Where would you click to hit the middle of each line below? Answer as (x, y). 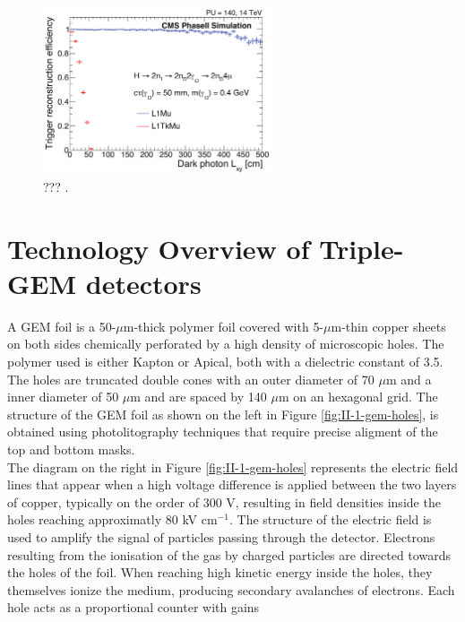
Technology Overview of (159, 248)
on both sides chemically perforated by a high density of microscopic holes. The (226, 344)
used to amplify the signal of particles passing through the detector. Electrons (221, 536)
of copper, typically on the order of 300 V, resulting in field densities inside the (224, 501)
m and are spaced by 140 (198, 397)
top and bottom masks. (71, 449)
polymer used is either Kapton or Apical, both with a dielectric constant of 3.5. (225, 361)
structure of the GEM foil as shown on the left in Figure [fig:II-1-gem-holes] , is (223, 414)
